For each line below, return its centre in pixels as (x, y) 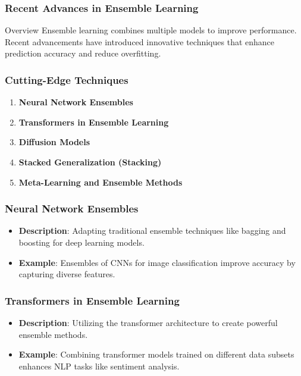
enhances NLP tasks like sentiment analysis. (99, 366)
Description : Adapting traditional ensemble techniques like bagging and (152, 231)
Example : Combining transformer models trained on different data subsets (156, 354)
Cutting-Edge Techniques (67, 79)
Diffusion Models (54, 142)
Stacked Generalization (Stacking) (90, 162)
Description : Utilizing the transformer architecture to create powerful (148, 322)
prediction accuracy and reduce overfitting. (83, 53)
